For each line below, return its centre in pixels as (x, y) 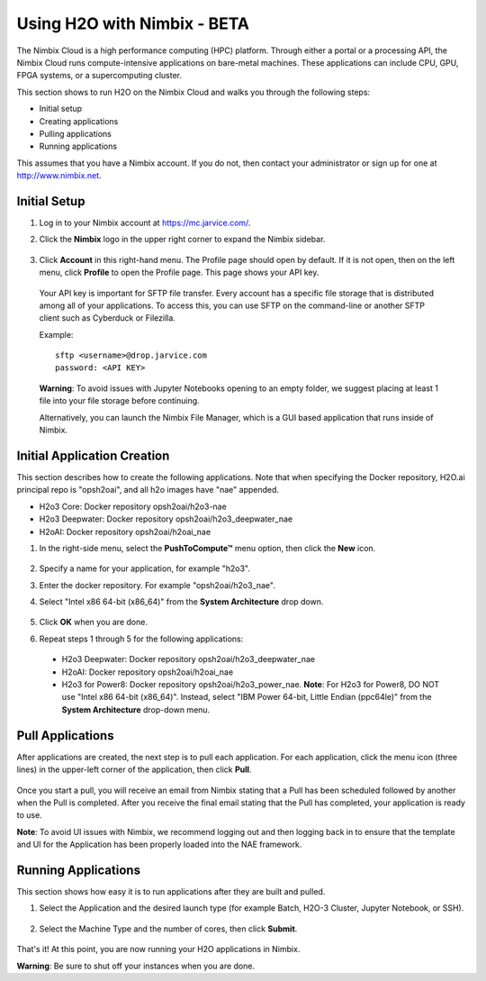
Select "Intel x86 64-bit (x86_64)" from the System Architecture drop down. (181, 602)
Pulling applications (75, 133)
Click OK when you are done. (94, 622)
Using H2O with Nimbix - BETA (133, 23)
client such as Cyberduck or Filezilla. (107, 318)
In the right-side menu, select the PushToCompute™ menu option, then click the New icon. (207, 548)
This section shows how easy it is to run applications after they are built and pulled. (171, 891)
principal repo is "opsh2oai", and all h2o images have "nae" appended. (148, 490)
